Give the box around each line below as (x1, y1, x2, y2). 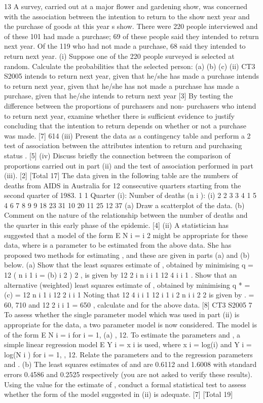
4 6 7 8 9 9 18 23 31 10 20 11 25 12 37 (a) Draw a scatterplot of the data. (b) (4, 199, 245, 210)
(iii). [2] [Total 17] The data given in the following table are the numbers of (4, 170, 238, 181)
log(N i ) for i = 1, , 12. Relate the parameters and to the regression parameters (4, 349, 253, 359)
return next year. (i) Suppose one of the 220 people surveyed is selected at (4, 50, 235, 61)
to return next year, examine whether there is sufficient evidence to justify (4, 110, 235, 121)
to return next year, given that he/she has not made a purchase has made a (4, 80, 239, 91)
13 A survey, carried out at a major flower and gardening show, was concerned (4, 1, 247, 11)
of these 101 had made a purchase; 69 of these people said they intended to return (4, 30, 259, 41)
